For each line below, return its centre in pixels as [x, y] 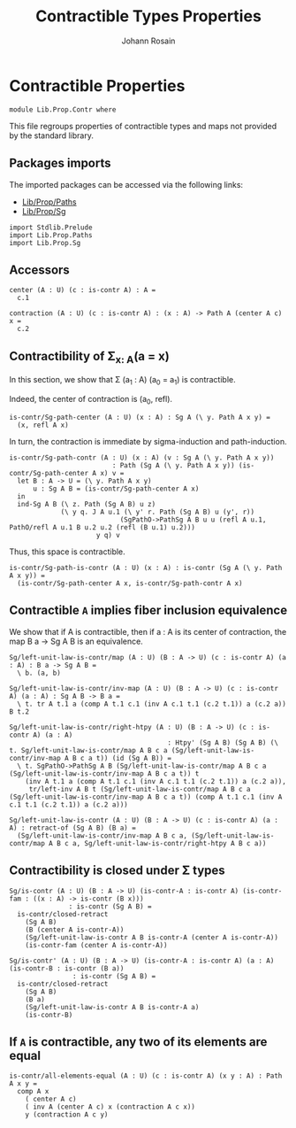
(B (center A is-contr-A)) [75, 930]
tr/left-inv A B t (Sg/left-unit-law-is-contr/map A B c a [140, 789]
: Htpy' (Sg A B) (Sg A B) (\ [223, 742]
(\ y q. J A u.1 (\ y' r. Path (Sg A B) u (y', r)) [157, 512]
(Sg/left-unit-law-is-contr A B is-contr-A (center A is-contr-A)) [152, 937]
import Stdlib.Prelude [51, 228]
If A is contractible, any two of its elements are [138, 1042]
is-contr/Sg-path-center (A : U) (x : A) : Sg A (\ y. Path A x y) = [140, 417]
